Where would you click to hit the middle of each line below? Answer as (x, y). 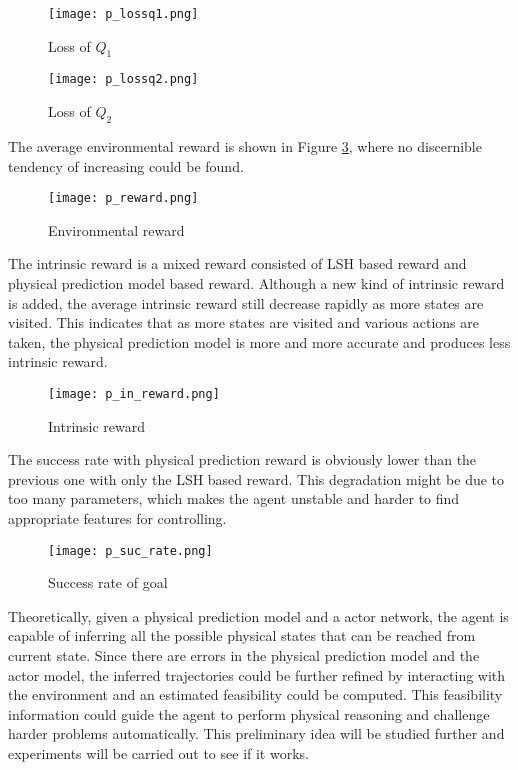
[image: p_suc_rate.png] (130, 550)
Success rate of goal (108, 582)
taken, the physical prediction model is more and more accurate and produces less (259, 341)
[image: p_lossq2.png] (123, 79)
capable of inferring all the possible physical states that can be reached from (242, 635)
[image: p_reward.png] (123, 198)
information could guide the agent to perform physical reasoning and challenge (249, 713)
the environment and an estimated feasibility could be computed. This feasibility (255, 694)
